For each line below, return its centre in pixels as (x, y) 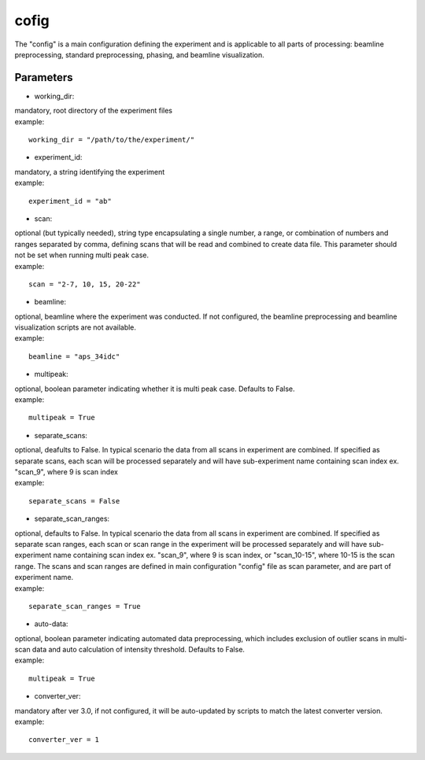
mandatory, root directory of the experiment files (94, 111)
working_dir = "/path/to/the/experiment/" (112, 140)
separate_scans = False (74, 501)
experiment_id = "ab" (70, 201)
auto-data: (51, 624)
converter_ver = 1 (64, 740)
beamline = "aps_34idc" (74, 356)
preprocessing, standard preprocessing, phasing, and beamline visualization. (139, 54)
